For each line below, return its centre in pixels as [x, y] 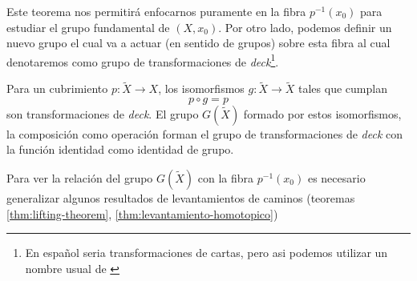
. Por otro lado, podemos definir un [305, 27]
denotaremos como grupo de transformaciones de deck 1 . [143, 60]
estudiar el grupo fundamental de [88, 27]
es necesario [336, 178]
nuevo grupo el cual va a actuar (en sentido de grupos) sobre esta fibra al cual [198, 43]
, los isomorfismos [201, 88]
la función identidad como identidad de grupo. [120, 149]
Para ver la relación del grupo [80, 178]
